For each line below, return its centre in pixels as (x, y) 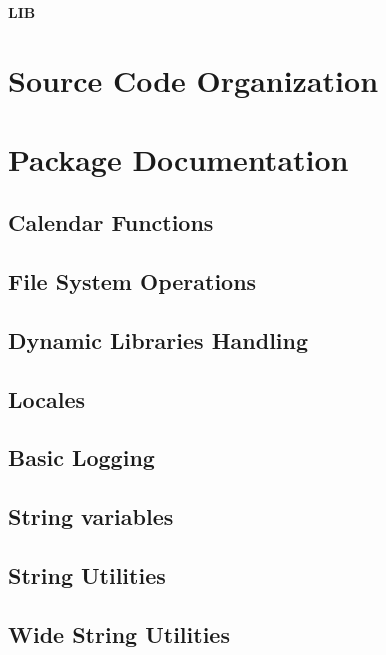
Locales (47, 398)
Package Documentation (178, 158)
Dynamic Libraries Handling (158, 339)
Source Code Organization (193, 80)
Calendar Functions (111, 222)
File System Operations (132, 281)
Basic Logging (81, 457)
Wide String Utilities (119, 633)
